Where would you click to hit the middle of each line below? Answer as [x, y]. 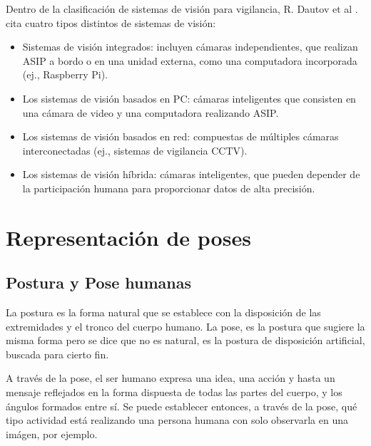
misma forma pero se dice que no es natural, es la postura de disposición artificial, [185, 340]
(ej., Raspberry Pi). [65, 74]
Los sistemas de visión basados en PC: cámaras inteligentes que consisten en [189, 98]
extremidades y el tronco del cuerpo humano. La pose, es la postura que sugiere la [185, 326]
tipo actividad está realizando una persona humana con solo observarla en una [177, 420]
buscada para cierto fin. [57, 354]
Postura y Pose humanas [99, 282]
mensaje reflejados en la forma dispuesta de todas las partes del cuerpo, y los [174, 392]
